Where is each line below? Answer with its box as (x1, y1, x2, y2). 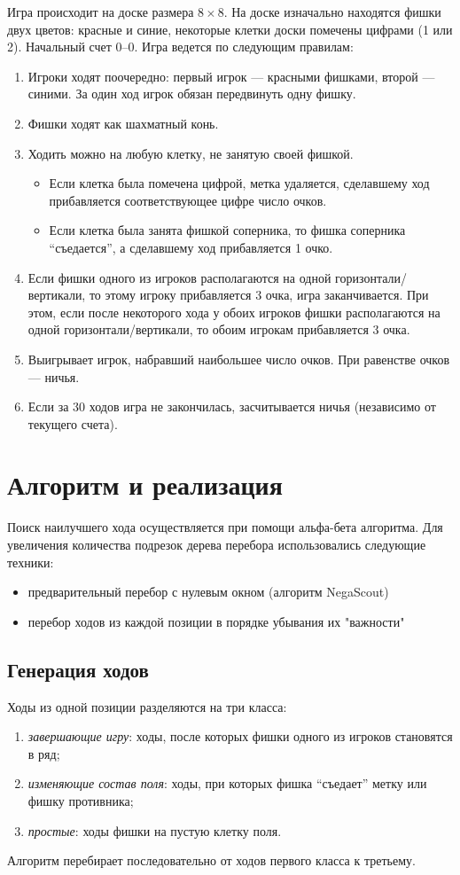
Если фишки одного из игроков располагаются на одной (27, 268, 331, 286)
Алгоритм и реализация (7, 466, 283, 503)
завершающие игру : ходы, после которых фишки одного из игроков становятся (27, 727, 453, 746)
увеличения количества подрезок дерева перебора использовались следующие (7, 535, 426, 553)
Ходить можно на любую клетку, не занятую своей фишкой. (27, 144, 354, 162)
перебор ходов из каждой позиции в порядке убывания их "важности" (27, 612, 405, 630)
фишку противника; (27, 791, 134, 809)
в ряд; (27, 744, 60, 762)
